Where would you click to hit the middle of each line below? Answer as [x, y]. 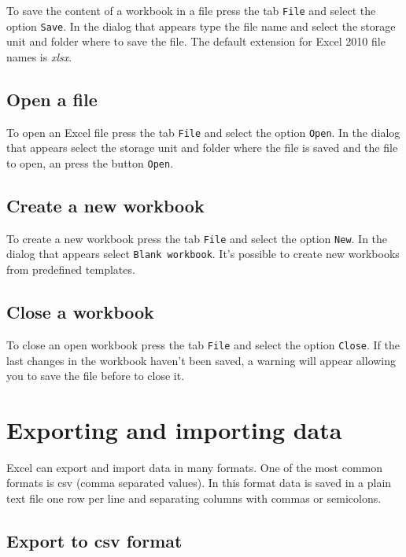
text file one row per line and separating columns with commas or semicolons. [194, 498]
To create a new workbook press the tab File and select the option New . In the [197, 238]
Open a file [52, 99]
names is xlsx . [39, 56]
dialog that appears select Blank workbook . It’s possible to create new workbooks [203, 254]
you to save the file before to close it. [96, 376]
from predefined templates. [71, 269]
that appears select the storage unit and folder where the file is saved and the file [202, 148]
